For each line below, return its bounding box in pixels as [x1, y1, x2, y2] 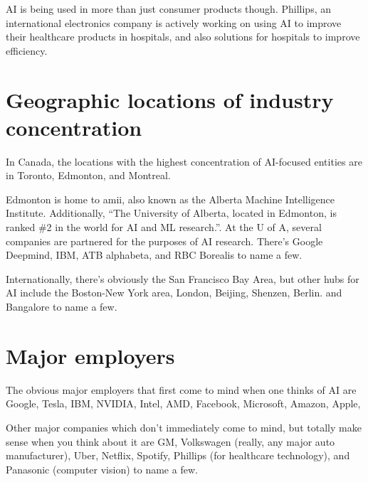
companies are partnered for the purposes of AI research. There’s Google [6, 233, 323, 248]
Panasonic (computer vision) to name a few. [6, 461, 198, 476]
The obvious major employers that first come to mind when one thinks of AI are [6, 382, 357, 397]
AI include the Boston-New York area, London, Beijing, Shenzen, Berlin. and [6, 285, 342, 300]
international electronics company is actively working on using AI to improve [6, 15, 342, 30]
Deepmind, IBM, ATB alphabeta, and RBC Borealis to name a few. [6, 247, 303, 262]
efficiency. [6, 43, 48, 58]
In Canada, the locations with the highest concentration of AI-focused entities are [6, 154, 362, 168]
